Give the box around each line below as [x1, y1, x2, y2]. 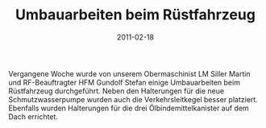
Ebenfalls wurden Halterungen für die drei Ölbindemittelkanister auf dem [8, 103, 250, 113]
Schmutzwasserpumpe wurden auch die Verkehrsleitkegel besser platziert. [8, 94, 258, 104]
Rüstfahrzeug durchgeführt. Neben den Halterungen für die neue [8, 86, 224, 96]
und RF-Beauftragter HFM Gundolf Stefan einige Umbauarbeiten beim [8, 77, 240, 87]
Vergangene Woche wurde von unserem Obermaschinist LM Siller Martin [8, 68, 251, 78]
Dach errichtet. [8, 111, 59, 122]
